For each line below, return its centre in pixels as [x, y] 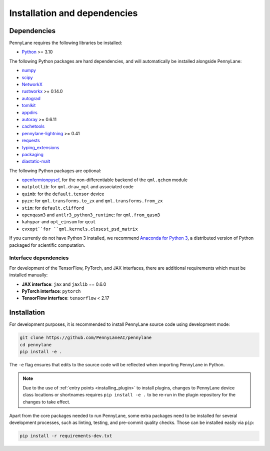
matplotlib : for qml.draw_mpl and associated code [77, 187]
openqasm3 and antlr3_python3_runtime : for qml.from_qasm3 [91, 215]
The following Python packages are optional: [55, 171]
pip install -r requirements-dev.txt [66, 436]
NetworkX [32, 85]
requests [31, 141]
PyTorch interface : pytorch [51, 291]
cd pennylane [36, 345]
